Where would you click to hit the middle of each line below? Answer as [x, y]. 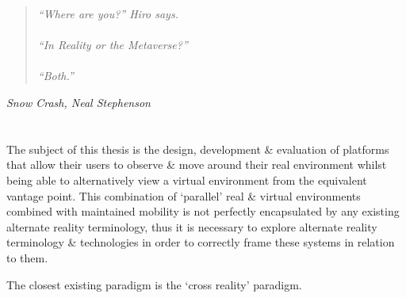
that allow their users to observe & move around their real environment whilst [197, 164]
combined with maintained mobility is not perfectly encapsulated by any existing [203, 211]
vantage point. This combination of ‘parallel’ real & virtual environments [184, 195]
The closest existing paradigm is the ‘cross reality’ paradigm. [154, 284]
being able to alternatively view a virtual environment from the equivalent [187, 180]
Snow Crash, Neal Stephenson [79, 102]
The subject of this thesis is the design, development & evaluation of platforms [198, 149]
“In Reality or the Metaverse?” [113, 45]
